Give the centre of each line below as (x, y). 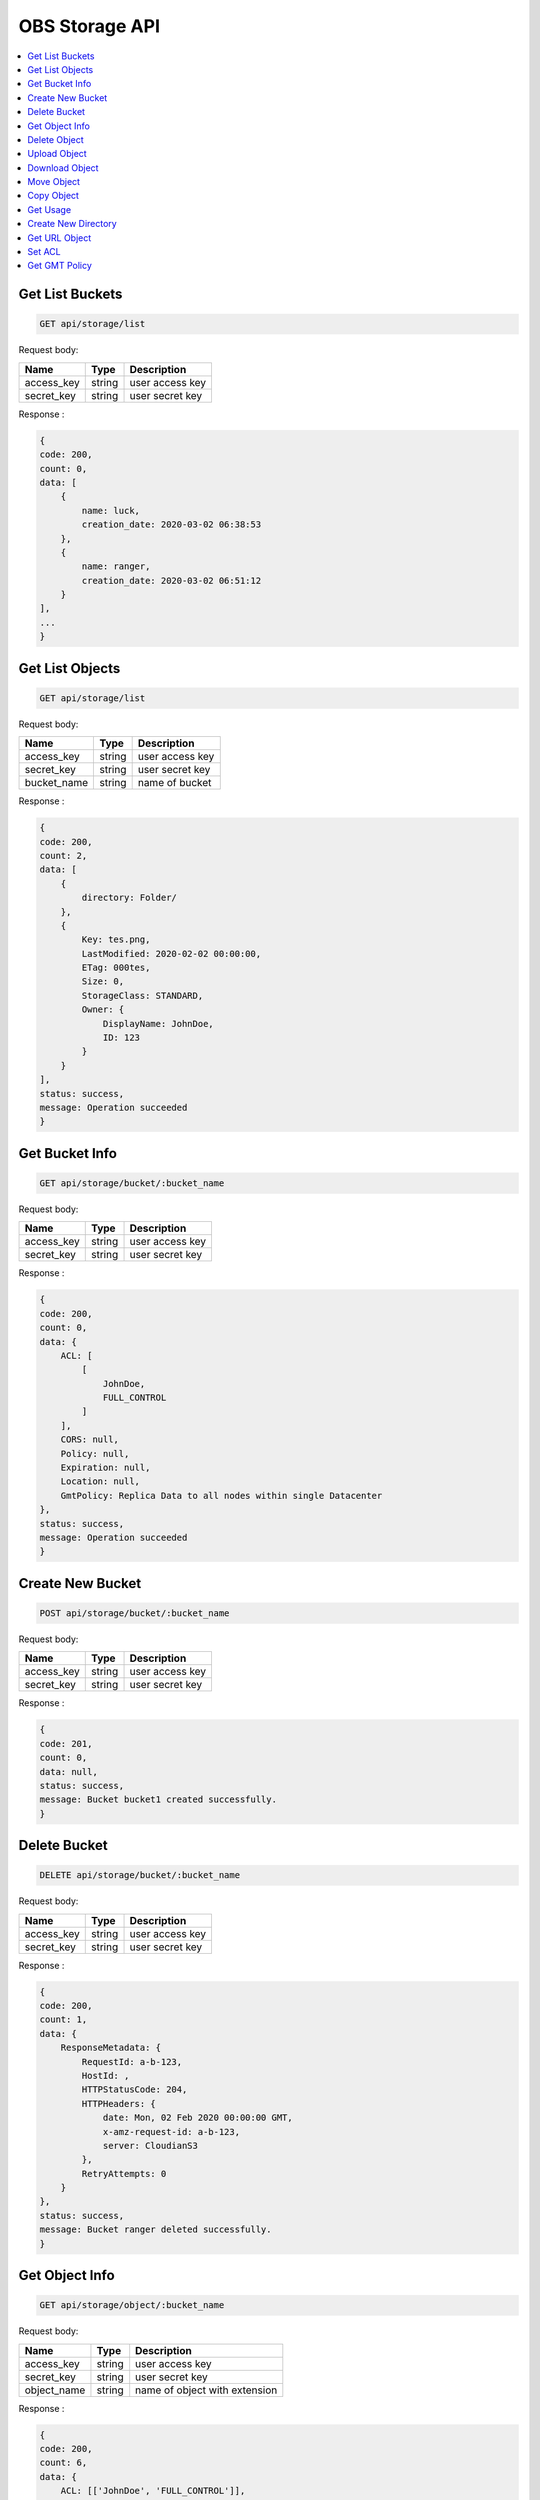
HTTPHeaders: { (119, 2103)
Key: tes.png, (116, 939)
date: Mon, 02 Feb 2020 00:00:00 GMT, (198, 2118)
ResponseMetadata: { (111, 2048)
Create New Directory (72, 224)
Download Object (63, 167)
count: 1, (63, 2019)
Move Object (53, 182)
